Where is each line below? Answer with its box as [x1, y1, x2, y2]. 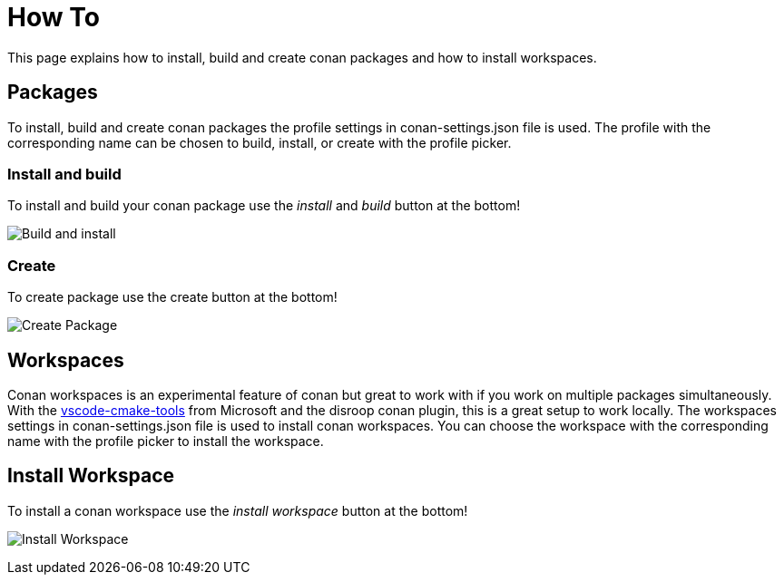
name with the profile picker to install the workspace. [7, 432, 324, 449]
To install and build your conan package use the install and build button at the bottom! [7, 198, 521, 214]
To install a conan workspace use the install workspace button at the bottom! [7, 502, 468, 519]
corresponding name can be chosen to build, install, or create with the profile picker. [7, 134, 512, 150]
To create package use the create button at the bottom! [7, 289, 338, 306]
